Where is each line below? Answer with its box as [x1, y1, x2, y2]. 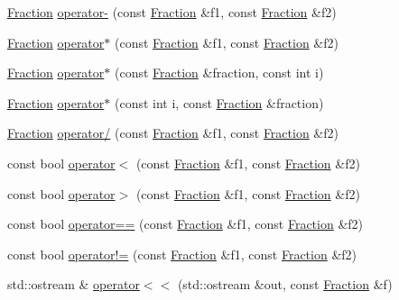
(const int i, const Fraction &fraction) [114, 93, 324, 112]
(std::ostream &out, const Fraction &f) [177, 275, 393, 294]
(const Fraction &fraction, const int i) [114, 63, 324, 82]
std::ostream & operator [7, 275, 140, 294]
